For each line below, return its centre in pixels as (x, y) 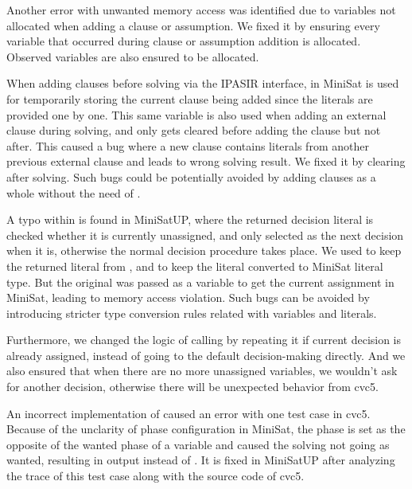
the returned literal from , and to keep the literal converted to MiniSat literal (195, 266)
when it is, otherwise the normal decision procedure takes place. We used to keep (204, 250)
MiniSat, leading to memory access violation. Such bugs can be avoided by (188, 297)
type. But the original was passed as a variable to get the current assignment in (200, 282)
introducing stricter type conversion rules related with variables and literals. (192, 313)
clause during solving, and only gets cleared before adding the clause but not (194, 130)
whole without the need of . (74, 192)
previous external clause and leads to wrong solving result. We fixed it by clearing (206, 161)
